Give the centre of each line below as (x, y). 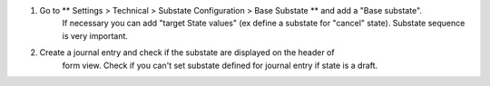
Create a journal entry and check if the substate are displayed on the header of (187, 53)
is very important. (95, 35)
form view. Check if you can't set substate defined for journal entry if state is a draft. (220, 65)
